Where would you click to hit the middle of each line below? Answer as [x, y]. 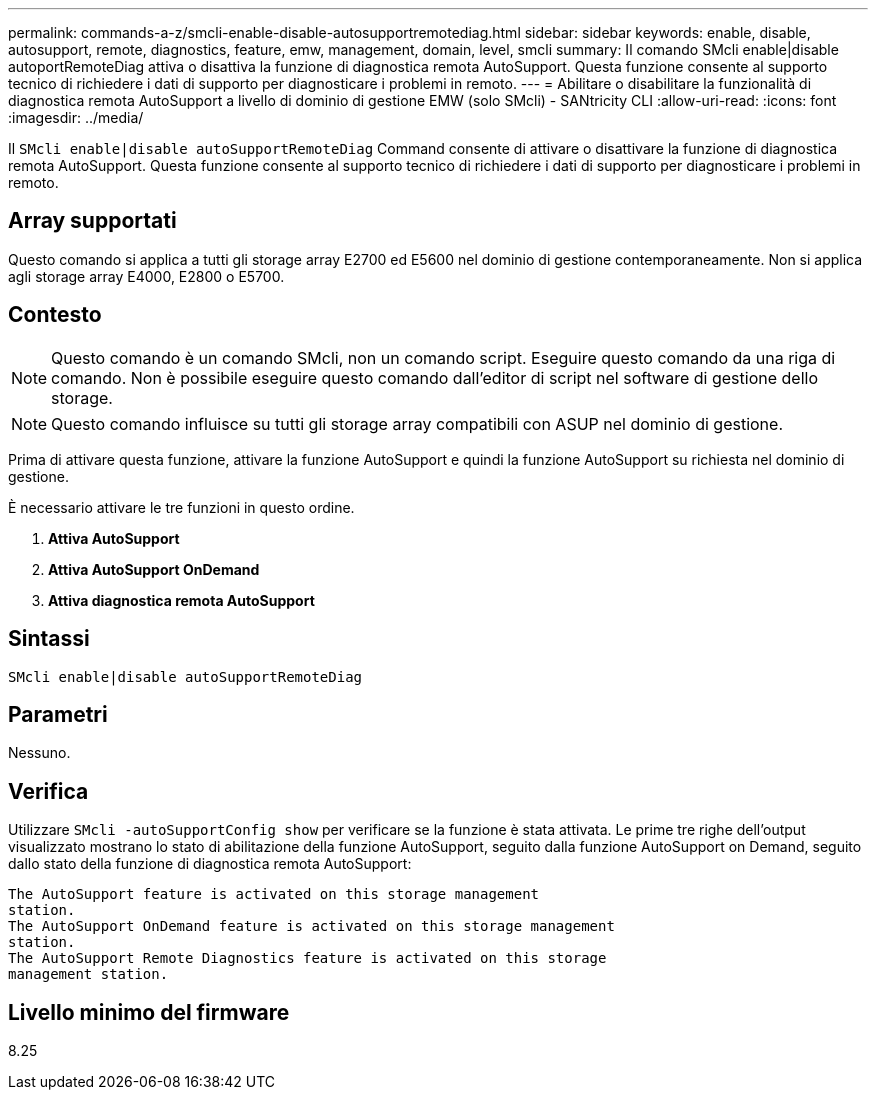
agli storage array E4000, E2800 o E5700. [146, 276]
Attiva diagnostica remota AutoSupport [181, 600]
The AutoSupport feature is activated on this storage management [274, 894]
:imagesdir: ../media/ [76, 117]
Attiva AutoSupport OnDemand [154, 569]
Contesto [55, 315]
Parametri [58, 714]
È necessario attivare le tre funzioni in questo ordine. [181, 507]
